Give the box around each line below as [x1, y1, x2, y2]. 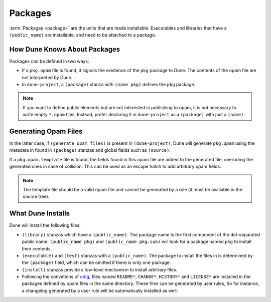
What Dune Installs [9, 209, 70, 218]
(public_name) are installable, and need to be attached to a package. [9, 32, 157, 38]
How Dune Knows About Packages [9, 45, 120, 54]
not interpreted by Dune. [22, 74, 73, 80]
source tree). [23, 193, 50, 200]
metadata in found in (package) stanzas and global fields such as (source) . [9, 147, 171, 153]
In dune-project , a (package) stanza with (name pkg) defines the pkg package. [22, 82, 196, 88]
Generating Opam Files [9, 127, 83, 135]
